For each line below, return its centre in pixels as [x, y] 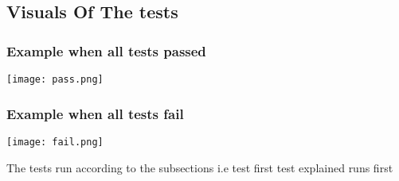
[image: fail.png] [55, 142]
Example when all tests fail [95, 113]
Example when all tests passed [106, 50]
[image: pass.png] [55, 79]
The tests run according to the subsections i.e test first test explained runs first [200, 167]
